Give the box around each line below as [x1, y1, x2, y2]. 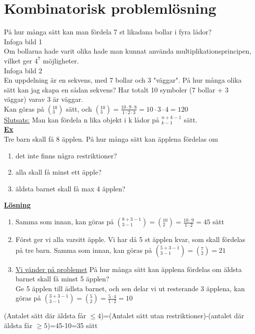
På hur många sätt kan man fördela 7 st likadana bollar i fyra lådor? [4, 27, 212, 37]
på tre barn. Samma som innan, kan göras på [15, 244, 152, 255]
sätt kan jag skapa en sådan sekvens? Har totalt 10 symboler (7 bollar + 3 [4, 84, 229, 94]
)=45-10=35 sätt [47, 320, 98, 330]
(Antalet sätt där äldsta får [4, 310, 86, 321]
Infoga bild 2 [4, 65, 42, 75]
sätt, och [66, 103, 92, 114]
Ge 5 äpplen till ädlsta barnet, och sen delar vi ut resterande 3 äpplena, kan [15, 283, 245, 293]
